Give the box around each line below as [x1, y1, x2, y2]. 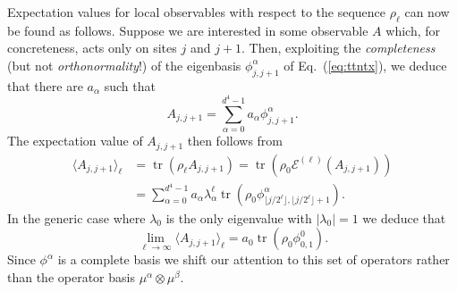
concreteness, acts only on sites [7, 38, 177, 57]
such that [104, 76, 156, 95]
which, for [385, 21, 440, 39]
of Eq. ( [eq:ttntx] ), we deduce [284, 55, 447, 74]
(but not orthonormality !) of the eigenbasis [7, 55, 241, 74]
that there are [7, 76, 83, 95]
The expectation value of [7, 131, 143, 150]
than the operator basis [7, 267, 135, 286]
